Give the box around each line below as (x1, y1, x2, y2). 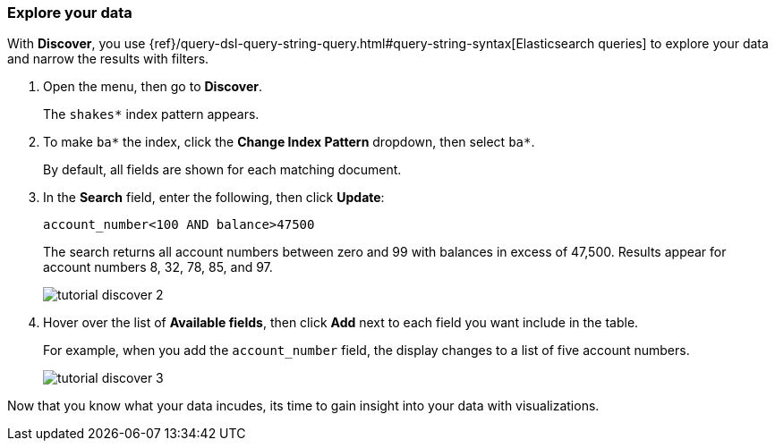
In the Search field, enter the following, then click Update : (43, 190, 385, 206)
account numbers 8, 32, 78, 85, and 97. (43, 259, 273, 275)
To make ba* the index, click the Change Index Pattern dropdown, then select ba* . (43, 134, 535, 150)
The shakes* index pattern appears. (43, 106, 260, 123)
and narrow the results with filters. (7, 51, 209, 67)
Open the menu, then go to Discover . (43, 79, 263, 95)
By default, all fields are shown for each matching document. (43, 162, 402, 178)
